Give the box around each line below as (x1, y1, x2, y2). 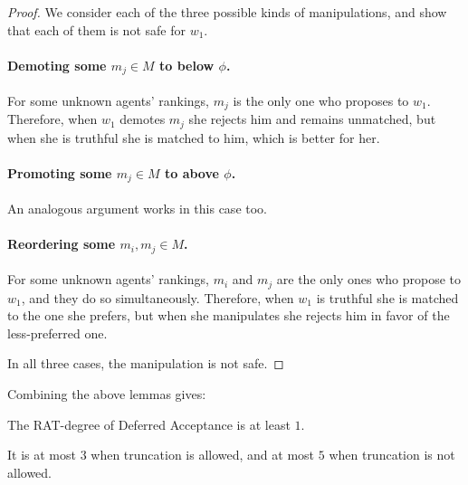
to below (159, 55, 215, 74)
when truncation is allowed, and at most (91, 445, 315, 464)
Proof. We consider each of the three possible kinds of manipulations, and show (7, 3, 447, 21)
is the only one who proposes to (233, 90, 409, 109)
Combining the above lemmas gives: (7, 385, 206, 404)
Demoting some (7, 55, 107, 74)
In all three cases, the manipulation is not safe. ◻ (7, 354, 284, 373)
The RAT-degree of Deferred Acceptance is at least (7, 414, 291, 433)
